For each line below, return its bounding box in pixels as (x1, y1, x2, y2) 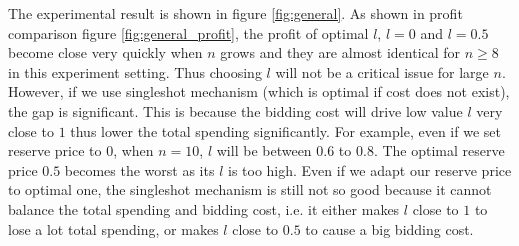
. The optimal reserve (373, 140, 505, 161)
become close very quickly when (8, 42, 203, 63)
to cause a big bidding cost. (305, 218, 474, 239)
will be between (216, 140, 312, 161)
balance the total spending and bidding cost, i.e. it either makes (8, 198, 400, 219)
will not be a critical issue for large (275, 61, 489, 82)
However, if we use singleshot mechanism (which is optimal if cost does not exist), (8, 81, 510, 102)
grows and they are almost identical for (220, 42, 461, 63)
